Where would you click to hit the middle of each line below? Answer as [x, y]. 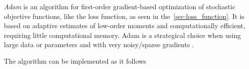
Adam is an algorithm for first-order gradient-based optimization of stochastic [120, 6]
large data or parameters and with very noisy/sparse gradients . [99, 44]
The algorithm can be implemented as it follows [75, 60]
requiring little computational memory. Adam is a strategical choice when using [123, 35]
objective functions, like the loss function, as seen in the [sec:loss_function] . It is [124, 16]
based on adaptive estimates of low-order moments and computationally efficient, [125, 26]
